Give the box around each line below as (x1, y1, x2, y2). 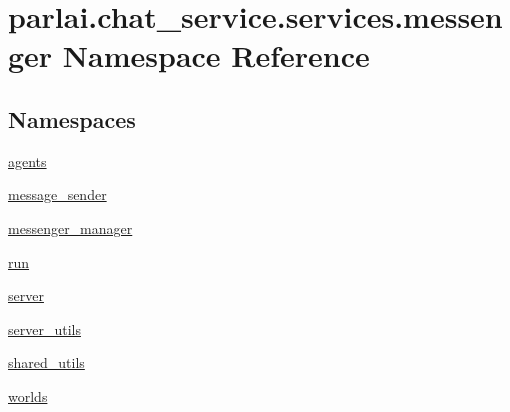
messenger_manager (8, 217, 133, 238)
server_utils (8, 318, 81, 339)
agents (8, 150, 47, 171)
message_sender (8, 184, 107, 205)
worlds (8, 385, 48, 406)
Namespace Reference (62, 35, 370, 76)
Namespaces (8, 103, 136, 134)
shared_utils (8, 352, 85, 373)
